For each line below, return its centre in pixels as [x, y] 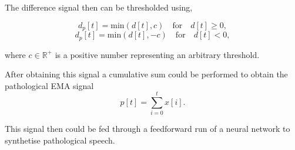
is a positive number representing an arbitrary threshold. [157, 54]
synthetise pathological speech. [60, 140]
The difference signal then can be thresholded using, [99, 7]
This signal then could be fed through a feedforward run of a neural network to [147, 129]
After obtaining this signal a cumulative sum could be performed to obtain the [146, 74]
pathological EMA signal [49, 85]
